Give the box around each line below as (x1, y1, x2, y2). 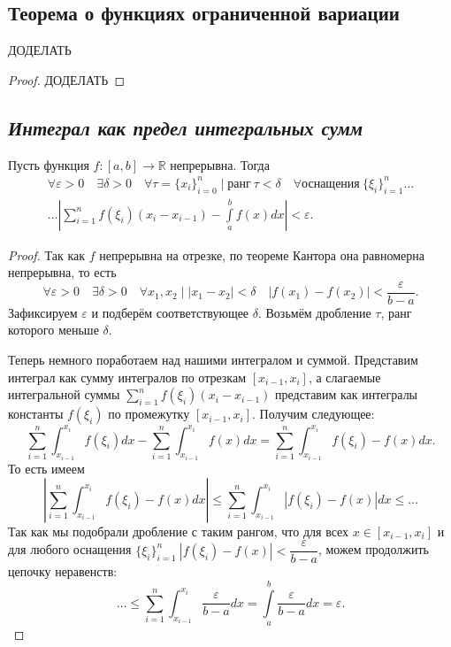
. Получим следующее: (252, 404, 375, 423)
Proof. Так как (8, 245, 86, 264)
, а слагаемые (308, 367, 381, 386)
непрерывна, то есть (8, 263, 117, 281)
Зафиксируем (8, 303, 78, 321)
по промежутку (108, 404, 190, 423)
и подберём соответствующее (91, 303, 249, 321)
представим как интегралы (274, 385, 418, 404)
